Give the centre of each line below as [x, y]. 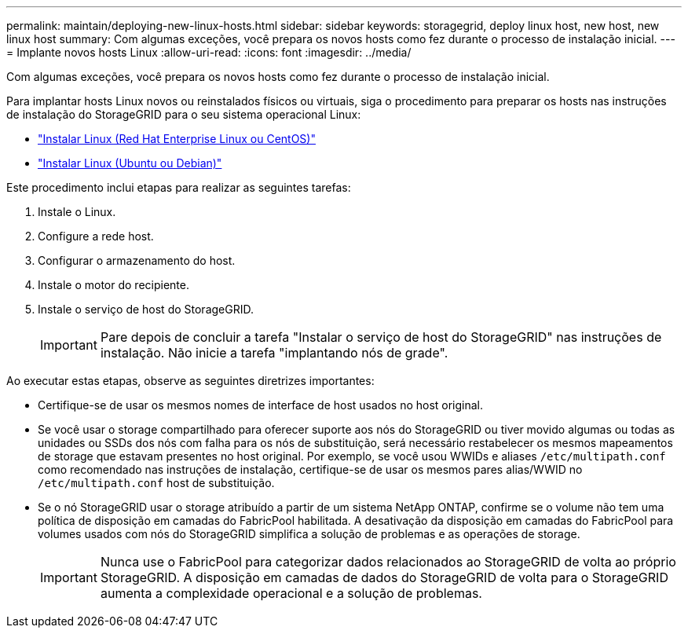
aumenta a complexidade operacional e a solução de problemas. [291, 593]
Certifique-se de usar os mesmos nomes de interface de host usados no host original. [261, 405]
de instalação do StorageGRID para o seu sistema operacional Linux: [184, 114]
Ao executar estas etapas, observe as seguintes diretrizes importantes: [190, 381]
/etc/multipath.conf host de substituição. [156, 483]
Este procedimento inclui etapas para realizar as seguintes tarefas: [179, 187]
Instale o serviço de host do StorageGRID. [146, 309]
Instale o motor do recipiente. [113, 285]
